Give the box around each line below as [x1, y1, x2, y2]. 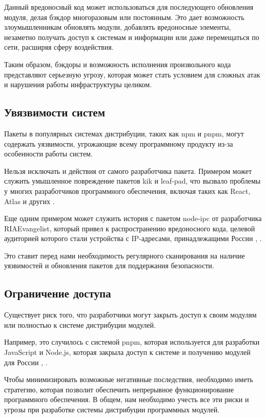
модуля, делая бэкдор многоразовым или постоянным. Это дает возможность [4, 11, 244, 22]
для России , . [4, 356, 48, 367]
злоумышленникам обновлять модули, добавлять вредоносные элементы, [4, 22, 231, 32]
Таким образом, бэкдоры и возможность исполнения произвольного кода [4, 58, 231, 69]
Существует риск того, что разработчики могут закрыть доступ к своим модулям [4, 309, 257, 320]
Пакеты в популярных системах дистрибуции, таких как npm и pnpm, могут [4, 128, 244, 138]
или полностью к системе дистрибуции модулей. [4, 319, 156, 330]
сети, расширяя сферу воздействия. [4, 42, 114, 52]
